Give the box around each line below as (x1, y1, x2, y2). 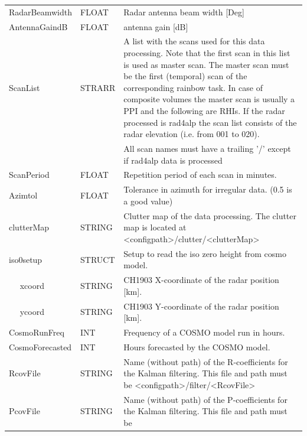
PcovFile (9, 405, 40, 417)
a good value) (123, 194, 173, 207)
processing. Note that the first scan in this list (123, 47, 290, 59)
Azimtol (9, 189, 38, 201)
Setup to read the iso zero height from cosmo (123, 247, 286, 259)
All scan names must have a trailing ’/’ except (123, 142, 291, 155)
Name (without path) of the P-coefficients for (123, 393, 288, 405)
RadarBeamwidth (9, 5, 72, 18)
